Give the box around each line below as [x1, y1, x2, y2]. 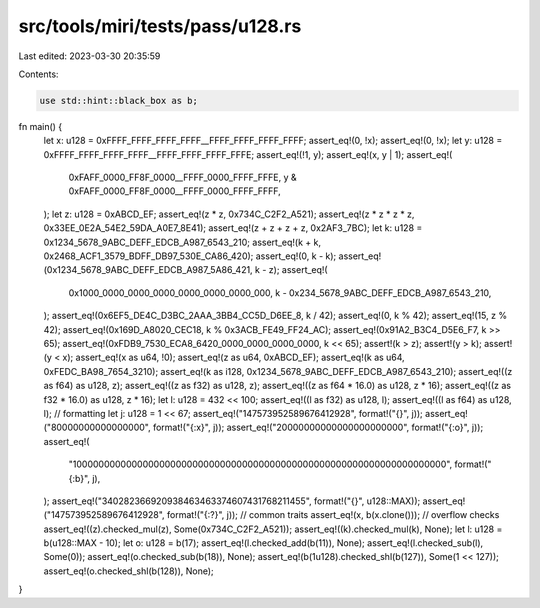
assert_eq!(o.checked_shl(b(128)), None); [43, 565, 214, 577]
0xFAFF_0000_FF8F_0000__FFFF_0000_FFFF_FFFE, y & [68, 171, 297, 184]
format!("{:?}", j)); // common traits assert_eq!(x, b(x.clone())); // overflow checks [166, 509, 500, 521]
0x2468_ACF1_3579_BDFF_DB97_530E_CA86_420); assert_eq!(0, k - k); [43, 250, 337, 262]
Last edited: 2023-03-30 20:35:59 [18, 50, 161, 62]
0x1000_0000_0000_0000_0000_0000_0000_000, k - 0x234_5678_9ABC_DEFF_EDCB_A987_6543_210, [68, 286, 492, 299]
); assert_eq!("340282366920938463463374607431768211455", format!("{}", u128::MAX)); [43, 495, 421, 507]
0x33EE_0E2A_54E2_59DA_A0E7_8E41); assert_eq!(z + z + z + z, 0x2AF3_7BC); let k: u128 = [43, 222, 423, 234]
